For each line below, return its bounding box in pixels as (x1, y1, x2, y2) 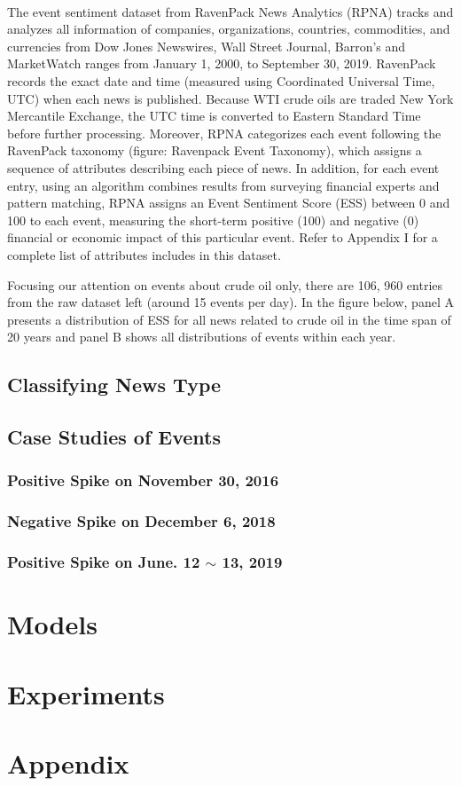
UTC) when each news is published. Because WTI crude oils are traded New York (7, 89, 454, 107)
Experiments (7, 675, 165, 711)
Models (7, 606, 98, 642)
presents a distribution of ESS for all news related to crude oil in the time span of (7, 310, 451, 328)
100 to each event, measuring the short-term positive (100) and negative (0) (7, 210, 419, 229)
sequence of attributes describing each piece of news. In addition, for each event (7, 158, 440, 177)
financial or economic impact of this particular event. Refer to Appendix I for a (7, 228, 438, 247)
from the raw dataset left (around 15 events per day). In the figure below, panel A (7, 293, 454, 311)
